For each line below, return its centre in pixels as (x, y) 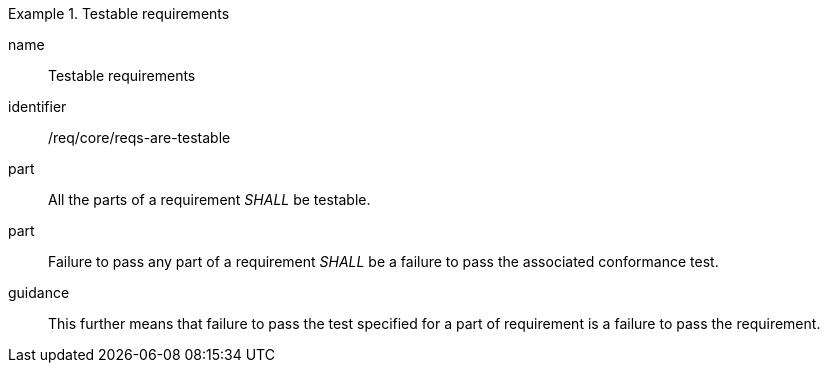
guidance (39, 292)
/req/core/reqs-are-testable (139, 137)
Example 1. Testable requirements (119, 13)
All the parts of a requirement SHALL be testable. (209, 199)
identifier (37, 106)
